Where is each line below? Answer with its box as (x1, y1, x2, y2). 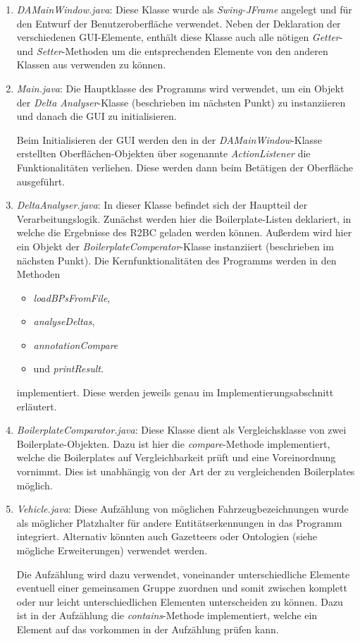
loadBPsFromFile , (33, 290, 111, 305)
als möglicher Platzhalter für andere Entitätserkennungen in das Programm (16, 515, 342, 530)
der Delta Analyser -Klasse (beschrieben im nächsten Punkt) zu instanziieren (16, 94, 346, 109)
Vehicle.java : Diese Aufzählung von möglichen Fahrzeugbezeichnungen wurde (16, 501, 349, 516)
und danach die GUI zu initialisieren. (16, 109, 177, 123)
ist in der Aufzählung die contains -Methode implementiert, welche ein (16, 608, 318, 623)
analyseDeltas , (33, 314, 95, 329)
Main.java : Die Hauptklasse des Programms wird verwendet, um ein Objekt (16, 80, 345, 95)
